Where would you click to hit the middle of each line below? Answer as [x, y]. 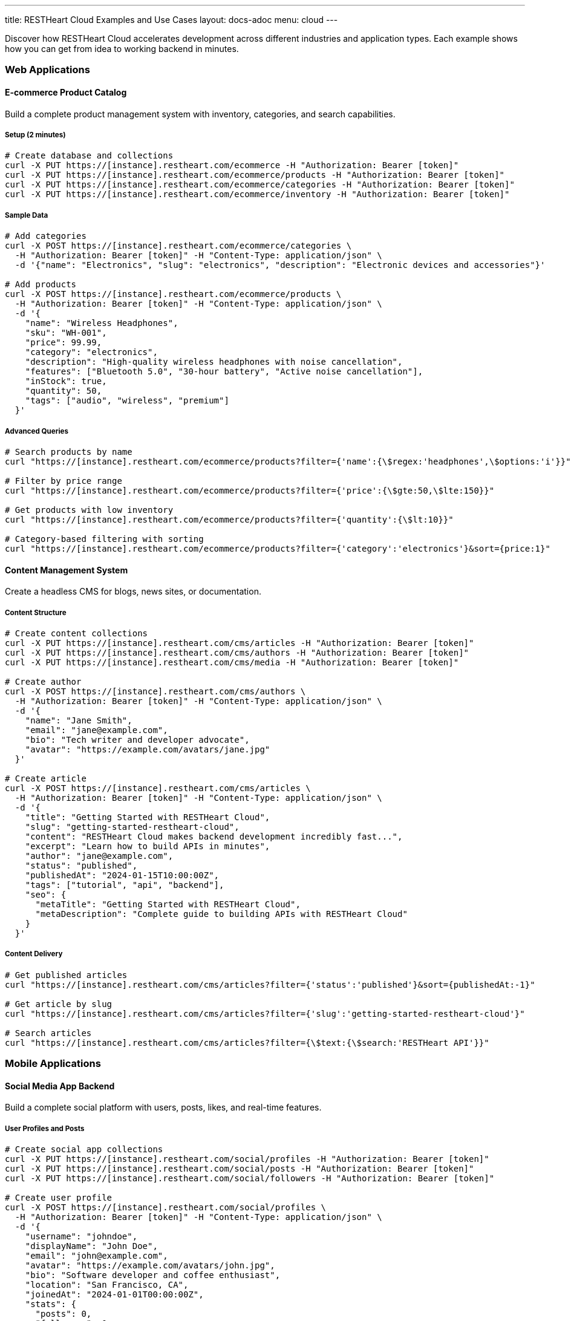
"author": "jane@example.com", [99, 856]
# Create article [46, 778]
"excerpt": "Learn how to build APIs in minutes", [148, 846]
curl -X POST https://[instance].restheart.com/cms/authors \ [155, 691]
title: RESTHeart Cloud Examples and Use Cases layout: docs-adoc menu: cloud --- [171, 20]
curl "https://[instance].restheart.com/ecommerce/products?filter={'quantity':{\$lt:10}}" [229, 519]
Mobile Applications [53, 1064]
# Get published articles [66, 975]
